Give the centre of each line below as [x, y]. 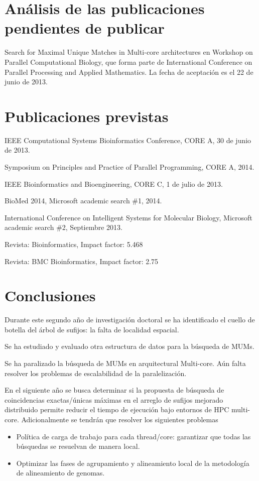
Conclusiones [50, 295]
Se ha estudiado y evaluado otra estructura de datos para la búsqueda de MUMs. [129, 346]
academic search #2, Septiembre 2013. [64, 227]
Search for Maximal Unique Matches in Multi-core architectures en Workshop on [129, 52]
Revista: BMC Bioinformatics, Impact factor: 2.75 [82, 261]
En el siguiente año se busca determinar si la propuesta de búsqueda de [114, 390]
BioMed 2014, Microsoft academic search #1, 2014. [83, 201]
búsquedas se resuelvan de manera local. [78, 446]
